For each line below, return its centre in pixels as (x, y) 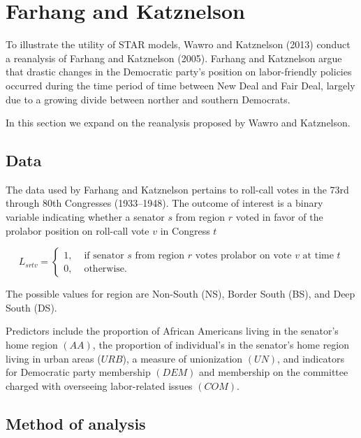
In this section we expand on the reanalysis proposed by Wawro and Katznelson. (178, 123)
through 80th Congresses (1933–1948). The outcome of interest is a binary (164, 203)
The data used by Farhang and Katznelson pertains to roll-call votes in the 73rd (177, 189)
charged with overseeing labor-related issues (99, 385)
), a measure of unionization (183, 358)
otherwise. (105, 269)
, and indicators (311, 358)
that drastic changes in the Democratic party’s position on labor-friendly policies (179, 72)
